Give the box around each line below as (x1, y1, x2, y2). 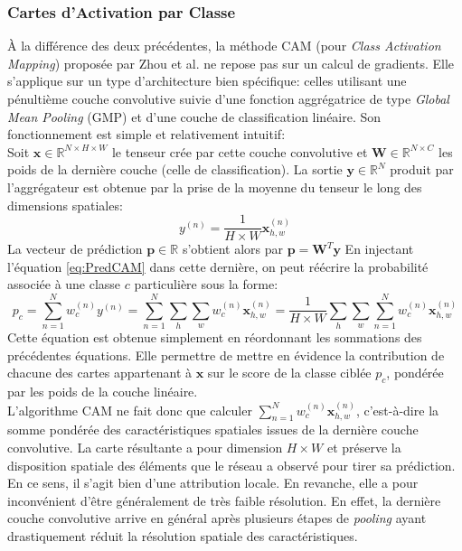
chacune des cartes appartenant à (7, 363, 192, 382)
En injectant (344, 239, 414, 258)
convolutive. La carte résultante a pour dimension (7, 437, 283, 456)
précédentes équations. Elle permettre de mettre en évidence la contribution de (7, 345, 445, 364)
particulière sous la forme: (134, 275, 278, 294)
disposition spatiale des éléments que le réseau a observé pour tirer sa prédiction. (7, 455, 456, 474)
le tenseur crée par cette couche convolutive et (111, 142, 368, 161)
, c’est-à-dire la (355, 400, 439, 419)
